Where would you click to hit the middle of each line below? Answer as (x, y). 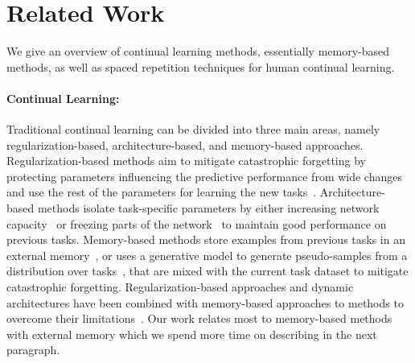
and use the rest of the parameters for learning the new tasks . (162, 192)
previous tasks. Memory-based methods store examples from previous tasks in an (206, 239)
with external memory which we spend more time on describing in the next (192, 334)
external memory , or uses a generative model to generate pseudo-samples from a (207, 255)
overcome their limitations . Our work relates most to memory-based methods (199, 318)
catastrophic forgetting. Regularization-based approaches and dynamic (180, 287)
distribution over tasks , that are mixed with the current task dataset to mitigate (207, 271)
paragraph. (33, 350)
